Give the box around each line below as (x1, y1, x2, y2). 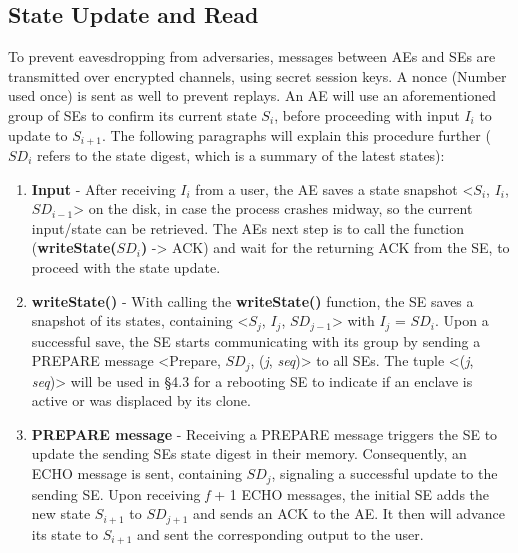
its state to (31, 523, 99, 544)
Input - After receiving (31, 178, 176, 199)
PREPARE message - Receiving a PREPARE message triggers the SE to (31, 423, 498, 444)
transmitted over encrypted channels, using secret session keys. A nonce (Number (8, 65, 507, 86)
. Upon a (434, 310, 489, 331)
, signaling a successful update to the (271, 463, 498, 484)
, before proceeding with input (274, 104, 460, 125)
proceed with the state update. (31, 257, 221, 277)
